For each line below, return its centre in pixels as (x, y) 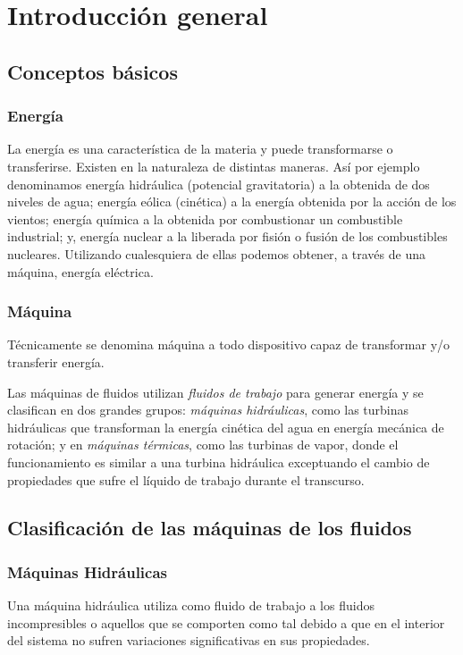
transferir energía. (56, 361)
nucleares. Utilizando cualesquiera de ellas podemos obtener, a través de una (216, 253)
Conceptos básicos (93, 71)
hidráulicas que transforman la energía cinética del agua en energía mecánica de (226, 427)
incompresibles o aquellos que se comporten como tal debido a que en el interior (226, 622)
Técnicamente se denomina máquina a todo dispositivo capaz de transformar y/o (229, 344)
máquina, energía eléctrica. (80, 271)
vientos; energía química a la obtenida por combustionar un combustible (205, 218)
